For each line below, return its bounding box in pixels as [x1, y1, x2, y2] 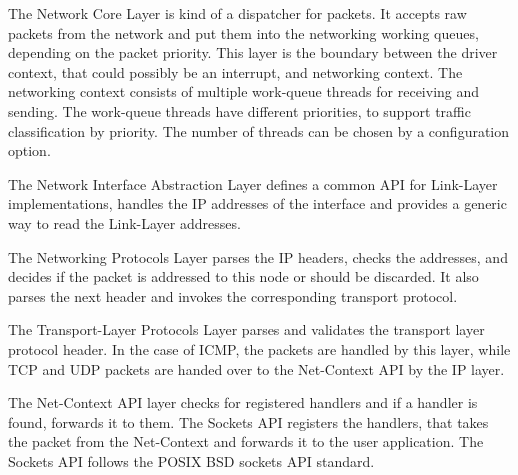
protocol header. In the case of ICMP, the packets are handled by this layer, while [8, 338, 511, 359]
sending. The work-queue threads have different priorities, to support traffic [8, 100, 471, 121]
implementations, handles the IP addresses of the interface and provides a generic [8, 193, 507, 214]
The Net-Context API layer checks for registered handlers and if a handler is [8, 392, 478, 413]
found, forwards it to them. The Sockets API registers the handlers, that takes [8, 411, 489, 432]
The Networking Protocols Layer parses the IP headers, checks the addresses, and [8, 246, 508, 267]
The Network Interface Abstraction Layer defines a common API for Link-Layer [8, 173, 498, 194]
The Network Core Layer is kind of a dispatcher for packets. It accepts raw [8, 3, 467, 23]
